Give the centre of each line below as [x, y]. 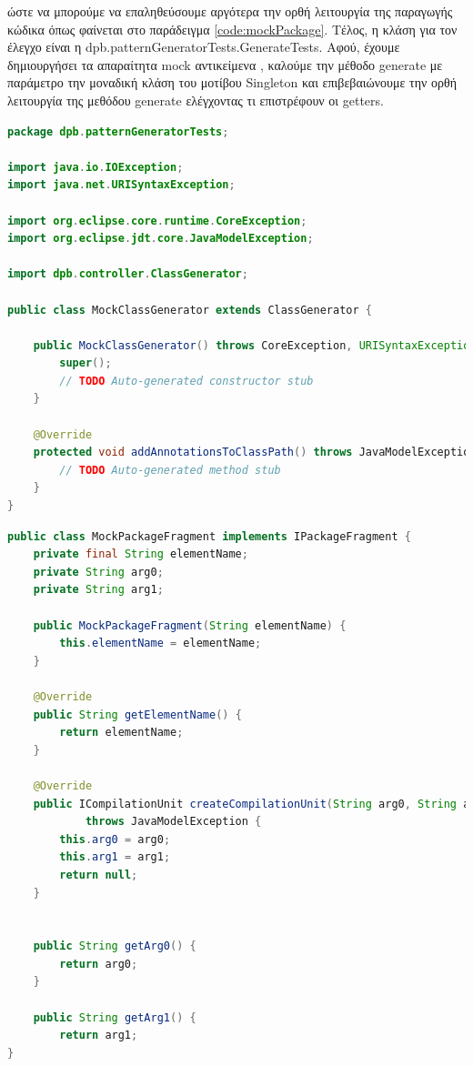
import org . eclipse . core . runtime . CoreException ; [157, 221]
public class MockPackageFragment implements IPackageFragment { [209, 536]
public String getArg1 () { [115, 1017]
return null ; [99, 875]
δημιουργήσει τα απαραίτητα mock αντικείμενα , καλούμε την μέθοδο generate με [225, 64]
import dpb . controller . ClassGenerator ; [128, 274]
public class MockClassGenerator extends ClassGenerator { [190, 310]
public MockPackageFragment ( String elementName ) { [190, 625]
